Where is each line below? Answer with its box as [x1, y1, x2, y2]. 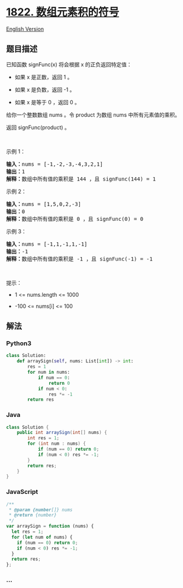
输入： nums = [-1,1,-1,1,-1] [6, 240, 88, 248]
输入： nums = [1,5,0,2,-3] [6, 201, 82, 207]
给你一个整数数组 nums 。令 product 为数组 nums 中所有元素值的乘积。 [6, 111, 181, 118]
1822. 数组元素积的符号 [6, 5, 120, 19]
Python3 [6, 339, 31, 348]
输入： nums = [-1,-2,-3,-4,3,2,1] [6, 160, 104, 168]
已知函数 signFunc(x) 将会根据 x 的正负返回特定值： [6, 60, 132, 68]
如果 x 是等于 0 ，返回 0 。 [14, 98, 80, 105]
